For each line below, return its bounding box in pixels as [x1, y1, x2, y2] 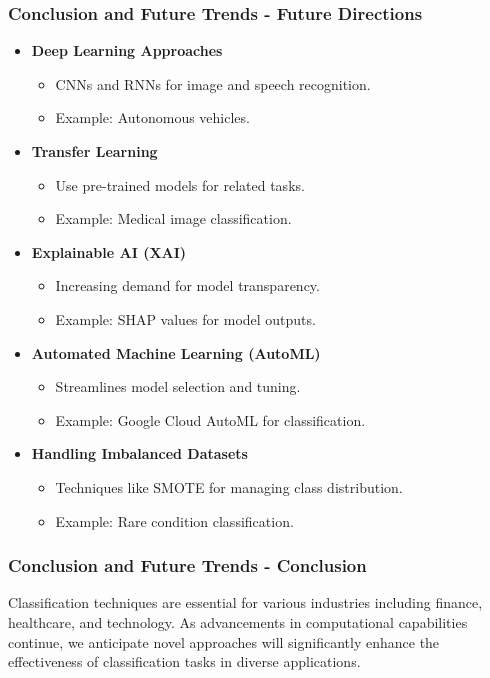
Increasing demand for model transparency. [55, 275, 320, 296]
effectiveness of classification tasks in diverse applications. [8, 651, 361, 672]
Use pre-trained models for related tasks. [55, 174, 305, 195]
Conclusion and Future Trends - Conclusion [8, 553, 367, 578]
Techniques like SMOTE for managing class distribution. [55, 476, 403, 497]
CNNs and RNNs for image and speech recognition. [55, 73, 371, 94]
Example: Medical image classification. [55, 208, 292, 229]
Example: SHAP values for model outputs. [55, 308, 316, 329]
